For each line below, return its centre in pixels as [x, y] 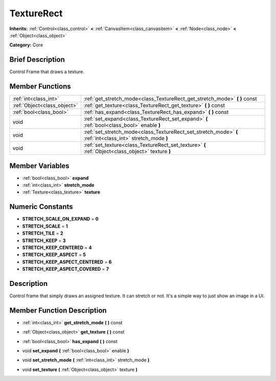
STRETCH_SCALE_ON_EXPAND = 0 [61, 219]
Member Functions [40, 87]
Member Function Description [58, 310]
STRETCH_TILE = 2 [43, 233]
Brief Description [37, 59]
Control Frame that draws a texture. [47, 72]
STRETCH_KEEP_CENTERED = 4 [57, 247]
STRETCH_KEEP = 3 [44, 241]
